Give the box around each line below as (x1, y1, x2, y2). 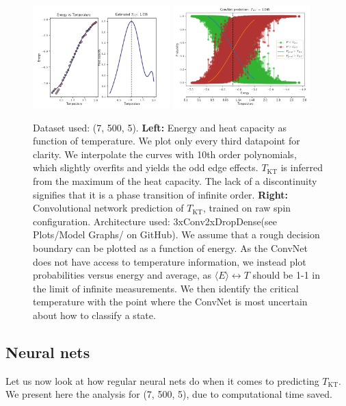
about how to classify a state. (33, 307, 156, 322)
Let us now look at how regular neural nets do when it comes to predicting (5, 373, 319, 388)
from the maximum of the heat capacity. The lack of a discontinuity (33, 173, 317, 188)
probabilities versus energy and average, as (33, 268, 212, 282)
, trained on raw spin (202, 201, 291, 215)
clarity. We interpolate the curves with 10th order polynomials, (33, 147, 297, 161)
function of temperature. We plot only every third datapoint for (33, 134, 300, 148)
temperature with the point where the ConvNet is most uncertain (33, 294, 308, 309)
